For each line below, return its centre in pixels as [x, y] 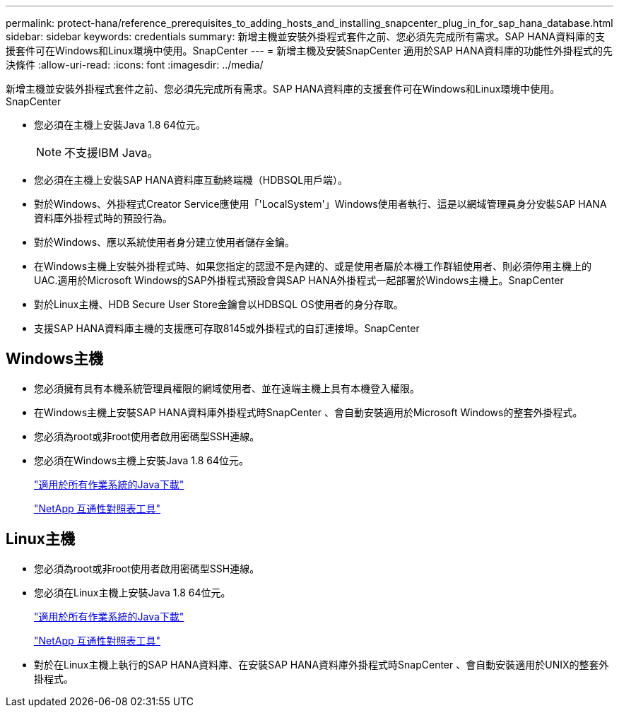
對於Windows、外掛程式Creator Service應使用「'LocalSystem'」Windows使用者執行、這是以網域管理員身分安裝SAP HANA [320, 204]
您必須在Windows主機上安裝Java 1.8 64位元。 [142, 460]
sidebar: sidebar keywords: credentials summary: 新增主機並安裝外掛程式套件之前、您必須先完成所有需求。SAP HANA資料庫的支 [306, 36]
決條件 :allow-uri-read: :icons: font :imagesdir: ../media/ [135, 65]
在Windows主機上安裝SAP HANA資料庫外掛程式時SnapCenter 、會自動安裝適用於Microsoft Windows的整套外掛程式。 [308, 412]
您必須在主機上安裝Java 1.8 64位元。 [120, 125]
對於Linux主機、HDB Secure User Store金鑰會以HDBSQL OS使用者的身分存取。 [219, 304]
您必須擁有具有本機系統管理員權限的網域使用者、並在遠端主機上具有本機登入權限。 [227, 388]
